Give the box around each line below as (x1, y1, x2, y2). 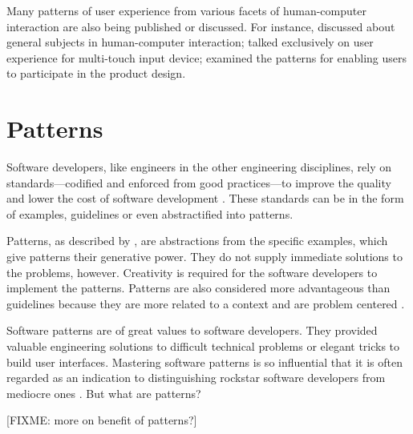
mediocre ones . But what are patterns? (6, 384, 201, 401)
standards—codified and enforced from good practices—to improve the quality (6, 174, 391, 191)
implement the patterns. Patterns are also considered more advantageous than (6, 279, 391, 296)
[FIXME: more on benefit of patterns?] (6, 412, 197, 428)
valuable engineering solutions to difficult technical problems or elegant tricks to (6, 338, 400, 355)
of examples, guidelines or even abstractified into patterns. (6, 205, 294, 222)
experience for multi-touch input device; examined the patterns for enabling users (6, 49, 407, 66)
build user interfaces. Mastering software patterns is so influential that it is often (6, 353, 403, 370)
